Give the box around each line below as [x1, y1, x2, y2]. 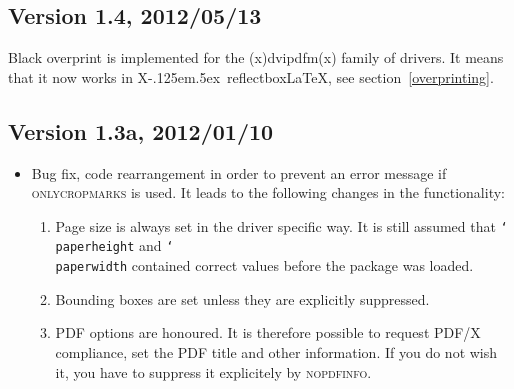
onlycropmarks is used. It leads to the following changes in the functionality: [31, 182, 505, 203]
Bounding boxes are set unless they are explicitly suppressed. [55, 288, 430, 309]
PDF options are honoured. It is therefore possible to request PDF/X [55, 322, 481, 343]
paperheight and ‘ [55, 235, 174, 256]
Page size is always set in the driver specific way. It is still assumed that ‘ [55, 215, 508, 236]
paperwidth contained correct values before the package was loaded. [55, 255, 474, 276]
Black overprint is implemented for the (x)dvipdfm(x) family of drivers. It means [8, 47, 504, 68]
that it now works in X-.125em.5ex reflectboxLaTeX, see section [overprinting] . [8, 66, 494, 87]
